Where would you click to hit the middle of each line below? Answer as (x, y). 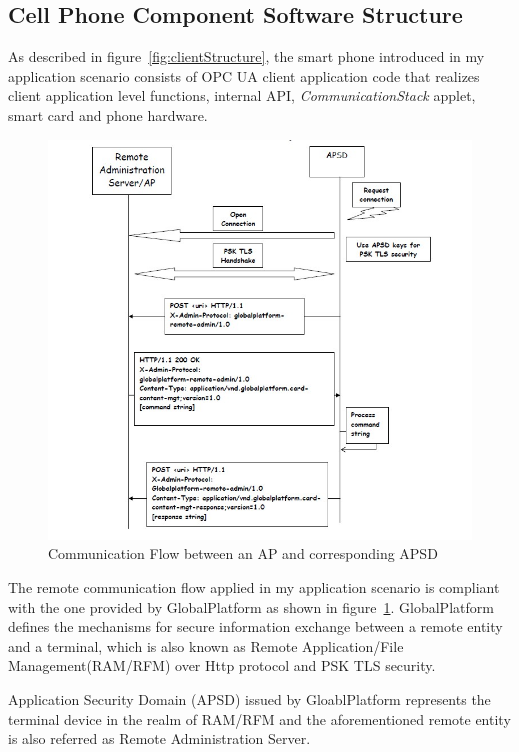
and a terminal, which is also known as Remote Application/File (206, 645)
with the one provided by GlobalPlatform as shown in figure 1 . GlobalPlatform (251, 606)
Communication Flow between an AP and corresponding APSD (243, 553)
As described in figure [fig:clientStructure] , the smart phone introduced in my (246, 56)
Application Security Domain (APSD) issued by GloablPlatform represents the (249, 698)
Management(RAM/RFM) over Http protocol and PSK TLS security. (222, 665)
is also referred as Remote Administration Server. (159, 738)
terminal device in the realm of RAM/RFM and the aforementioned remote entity (259, 718)
